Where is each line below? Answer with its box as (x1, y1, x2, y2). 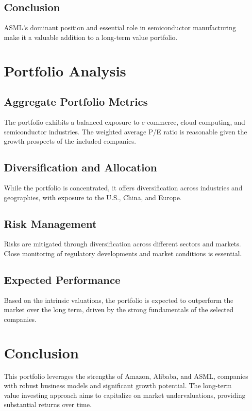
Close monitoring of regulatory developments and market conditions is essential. (4, 248, 242, 258)
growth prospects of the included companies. (4, 136, 136, 146)
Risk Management (4, 216, 97, 231)
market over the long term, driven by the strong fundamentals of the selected (4, 304, 234, 315)
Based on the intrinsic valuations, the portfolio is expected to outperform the (4, 295, 234, 305)
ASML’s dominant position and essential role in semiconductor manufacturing (4, 22, 236, 33)
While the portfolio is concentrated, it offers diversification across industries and (4, 182, 243, 192)
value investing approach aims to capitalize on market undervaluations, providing (4, 390, 246, 400)
